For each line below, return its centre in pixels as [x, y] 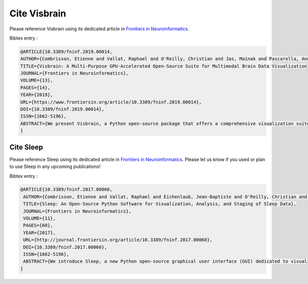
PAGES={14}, [35, 88]
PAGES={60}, [38, 225]
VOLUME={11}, [40, 219]
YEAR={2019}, [37, 95]
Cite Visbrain [38, 13]
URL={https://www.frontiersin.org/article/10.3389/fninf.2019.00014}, [111, 102]
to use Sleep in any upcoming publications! [55, 166]
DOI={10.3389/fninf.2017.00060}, [65, 247]
